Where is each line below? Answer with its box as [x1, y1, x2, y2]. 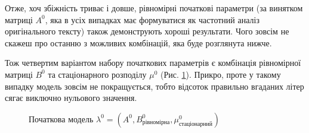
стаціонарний [178, 121, 213, 127]
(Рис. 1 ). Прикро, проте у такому [160, 68, 281, 80]
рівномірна [142, 119, 170, 126]
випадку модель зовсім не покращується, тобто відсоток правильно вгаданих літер [5, 80, 304, 92]
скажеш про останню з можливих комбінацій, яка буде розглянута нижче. [5, 36, 272, 49]
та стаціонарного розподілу [48, 68, 147, 80]
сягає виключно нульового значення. [5, 91, 137, 104]
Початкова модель [29, 112, 94, 125]
